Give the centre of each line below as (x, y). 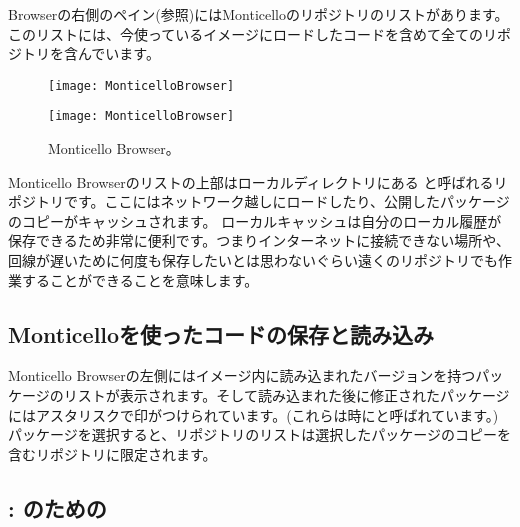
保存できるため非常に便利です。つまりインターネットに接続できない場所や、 (259, 240)
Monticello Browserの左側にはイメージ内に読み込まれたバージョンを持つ (242, 375)
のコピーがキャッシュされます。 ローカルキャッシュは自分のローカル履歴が (255, 220)
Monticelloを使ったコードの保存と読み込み (221, 333)
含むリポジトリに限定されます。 (112, 453)
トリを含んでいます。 (90, 53)
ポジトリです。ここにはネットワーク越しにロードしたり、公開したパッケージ (259, 201)
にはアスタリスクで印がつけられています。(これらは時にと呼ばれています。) (253, 414)
